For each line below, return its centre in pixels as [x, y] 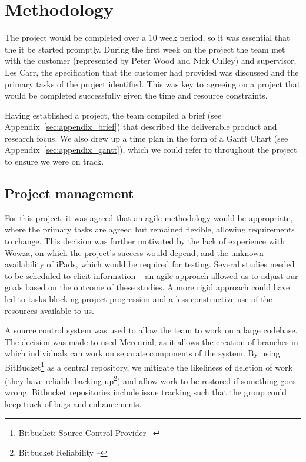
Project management [69, 193]
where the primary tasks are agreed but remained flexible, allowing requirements [150, 229]
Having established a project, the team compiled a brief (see [113, 115]
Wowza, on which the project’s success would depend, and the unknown [134, 252]
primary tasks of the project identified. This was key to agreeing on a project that [153, 83]
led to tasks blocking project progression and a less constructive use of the [139, 299]
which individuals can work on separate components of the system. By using [142, 353]
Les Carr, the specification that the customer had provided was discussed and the [152, 72]
